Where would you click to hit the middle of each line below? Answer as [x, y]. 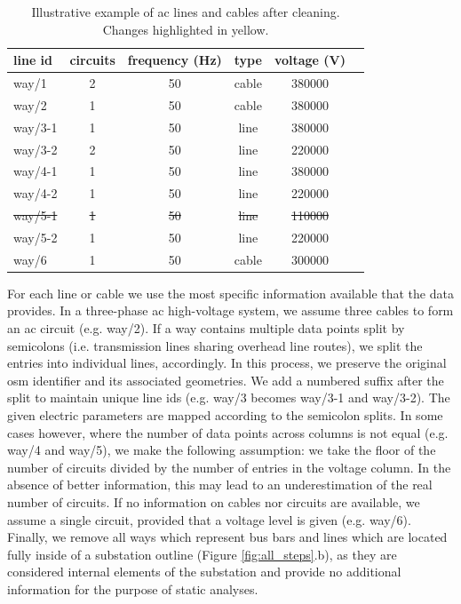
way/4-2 [36, 193]
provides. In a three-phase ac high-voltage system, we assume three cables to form [230, 310]
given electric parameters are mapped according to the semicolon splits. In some [225, 415]
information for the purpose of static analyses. [133, 588]
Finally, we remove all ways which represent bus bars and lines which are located [227, 537]
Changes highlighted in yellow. [186, 29]
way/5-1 [36, 215]
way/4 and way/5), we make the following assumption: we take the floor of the [222, 450]
